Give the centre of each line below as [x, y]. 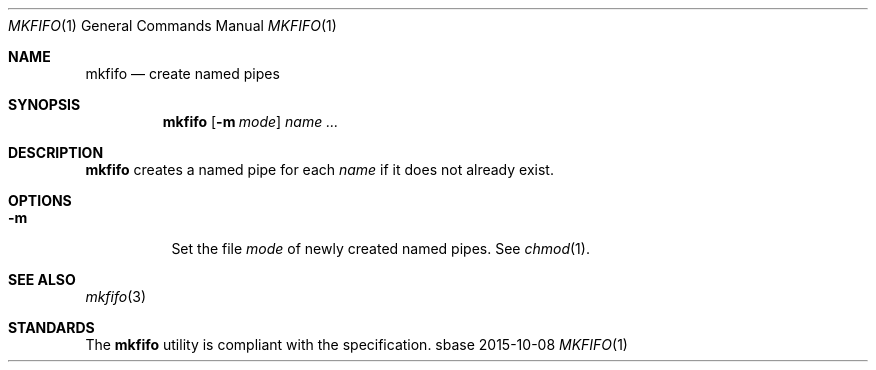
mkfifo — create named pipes [182, 73]
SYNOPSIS [44, 104]
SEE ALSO [42, 279]
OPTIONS [40, 200]
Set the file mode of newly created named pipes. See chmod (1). [380, 248]
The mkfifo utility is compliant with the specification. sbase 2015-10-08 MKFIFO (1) [356, 344]
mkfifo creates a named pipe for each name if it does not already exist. [319, 169]
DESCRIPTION [56, 152]
